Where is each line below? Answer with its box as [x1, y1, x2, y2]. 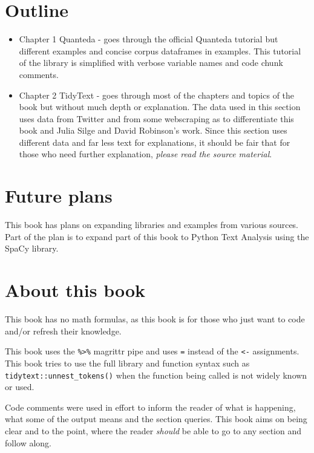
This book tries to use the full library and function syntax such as [5, 356, 250, 369]
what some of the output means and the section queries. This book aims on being [5, 412, 307, 425]
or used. [5, 380, 34, 393]
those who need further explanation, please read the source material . [19, 148, 272, 160]
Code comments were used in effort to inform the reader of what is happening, [5, 400, 296, 413]
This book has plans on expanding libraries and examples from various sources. [5, 218, 298, 231]
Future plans [5, 183, 113, 208]
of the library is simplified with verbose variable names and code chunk [19, 56, 283, 69]
